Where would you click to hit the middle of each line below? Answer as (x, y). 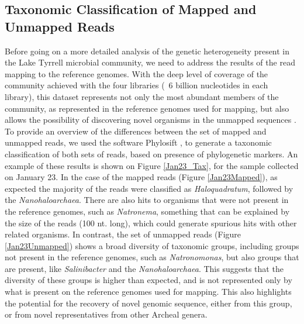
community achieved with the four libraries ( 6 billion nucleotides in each (137, 85)
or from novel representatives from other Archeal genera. (106, 314)
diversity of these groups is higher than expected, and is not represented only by (148, 280)
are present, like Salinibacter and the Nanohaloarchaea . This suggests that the (144, 268)
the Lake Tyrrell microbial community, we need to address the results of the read (150, 62)
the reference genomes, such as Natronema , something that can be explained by (147, 211)
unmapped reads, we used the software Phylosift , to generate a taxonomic (138, 142)
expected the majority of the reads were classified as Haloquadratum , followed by (149, 188)
